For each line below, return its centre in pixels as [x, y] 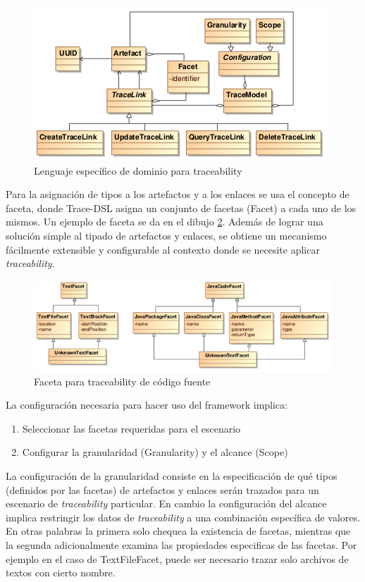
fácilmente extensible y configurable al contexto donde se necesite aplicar [163, 249]
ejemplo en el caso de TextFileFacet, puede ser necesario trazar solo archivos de [177, 558]
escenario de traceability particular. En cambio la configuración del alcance [166, 503]
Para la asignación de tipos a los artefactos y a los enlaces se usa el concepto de [178, 194]
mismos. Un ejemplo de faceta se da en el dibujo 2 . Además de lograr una [165, 222]
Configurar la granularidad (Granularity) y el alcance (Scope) [155, 452]
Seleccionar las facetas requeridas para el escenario [131, 428]
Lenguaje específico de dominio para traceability [138, 170]
